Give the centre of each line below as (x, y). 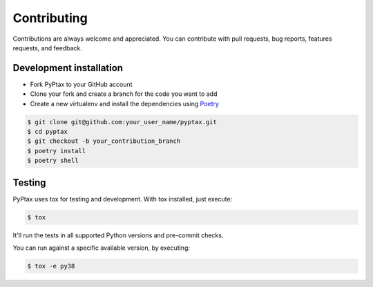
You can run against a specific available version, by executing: (101, 248)
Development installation (68, 68)
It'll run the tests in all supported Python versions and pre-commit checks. (118, 235)
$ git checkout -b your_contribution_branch (104, 141)
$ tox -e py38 (51, 266)
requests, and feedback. (48, 48)
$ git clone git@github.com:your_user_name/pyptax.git (122, 122)
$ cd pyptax (48, 131)
